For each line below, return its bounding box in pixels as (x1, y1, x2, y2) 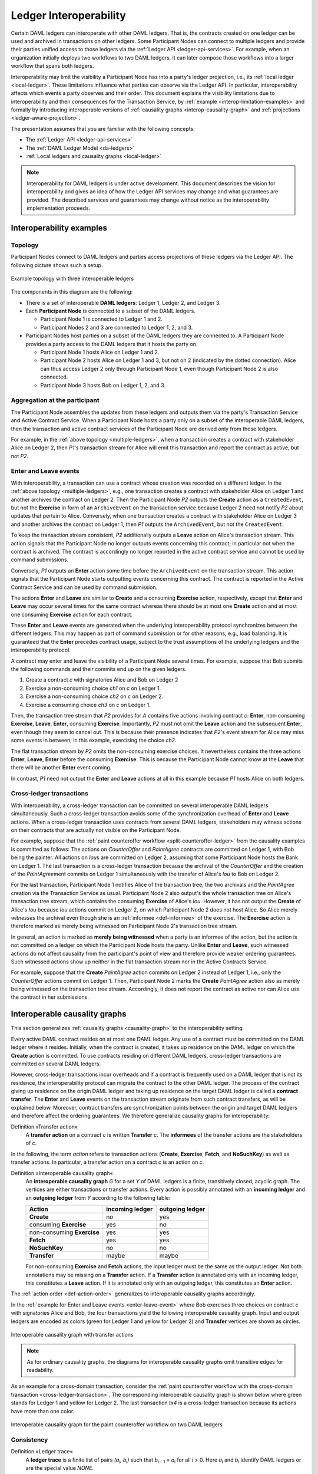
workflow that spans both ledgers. (11, 62, 94, 70)
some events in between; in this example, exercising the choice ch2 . (11, 737, 177, 744)
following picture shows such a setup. (11, 261, 103, 268)
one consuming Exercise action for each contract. (11, 611, 132, 618)
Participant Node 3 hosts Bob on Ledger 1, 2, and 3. (40, 381, 166, 389)
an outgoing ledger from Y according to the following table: (25, 1194, 171, 1201)
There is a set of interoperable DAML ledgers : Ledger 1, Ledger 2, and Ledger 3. (25, 299, 221, 306)
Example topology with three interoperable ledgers (11, 275, 134, 282)
